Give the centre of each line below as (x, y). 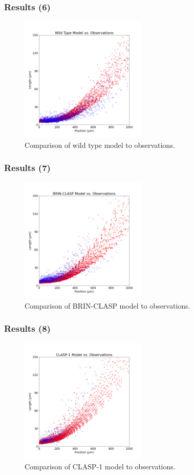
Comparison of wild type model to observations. (100, 145)
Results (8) (27, 328)
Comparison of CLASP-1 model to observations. (100, 466)
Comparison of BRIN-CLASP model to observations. (107, 305)
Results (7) (27, 168)
